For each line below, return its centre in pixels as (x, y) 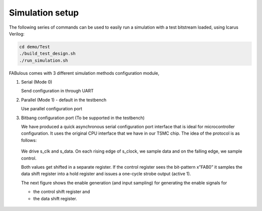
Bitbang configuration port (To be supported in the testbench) (83, 118)
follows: (29, 140)
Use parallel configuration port (52, 109)
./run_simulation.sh (43, 60)
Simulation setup (44, 13)
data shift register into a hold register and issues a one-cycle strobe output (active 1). (106, 174)
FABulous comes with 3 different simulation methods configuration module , (84, 73)
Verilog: (17, 34)
